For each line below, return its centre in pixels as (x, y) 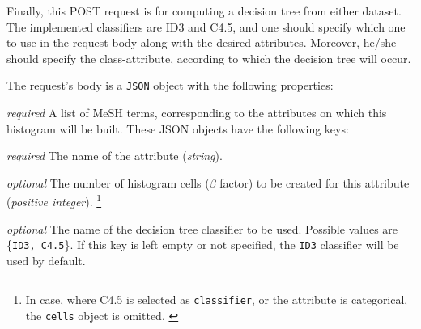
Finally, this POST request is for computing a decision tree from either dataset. (204, 10)
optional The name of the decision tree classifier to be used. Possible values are (202, 228)
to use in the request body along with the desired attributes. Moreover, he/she (202, 42)
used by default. (46, 260)
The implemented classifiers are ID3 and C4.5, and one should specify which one (206, 26)
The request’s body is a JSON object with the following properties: (170, 85)
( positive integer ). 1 (54, 200)
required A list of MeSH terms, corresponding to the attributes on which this (197, 112)
